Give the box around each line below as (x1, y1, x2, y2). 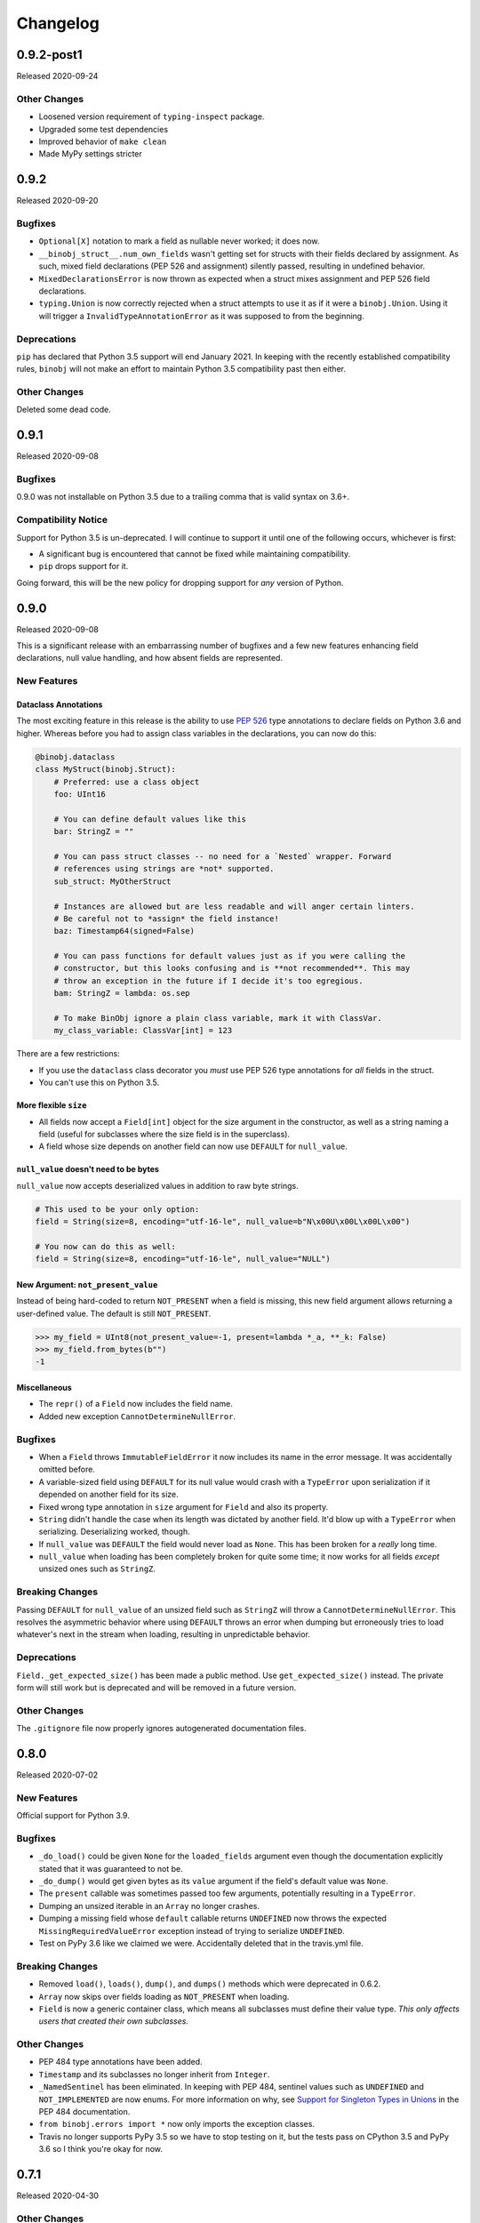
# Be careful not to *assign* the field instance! (53, 913, 279, 924)
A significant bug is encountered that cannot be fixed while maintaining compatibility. (38, 549, 351, 559)
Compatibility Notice (16, 514, 108, 526)
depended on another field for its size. (38, 1489, 180, 1500)
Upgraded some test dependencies (38, 124, 169, 134)
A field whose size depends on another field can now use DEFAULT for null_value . (38, 1141, 348, 1152)
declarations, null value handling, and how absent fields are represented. (16, 653, 284, 663)
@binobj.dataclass (35, 751, 116, 762)
